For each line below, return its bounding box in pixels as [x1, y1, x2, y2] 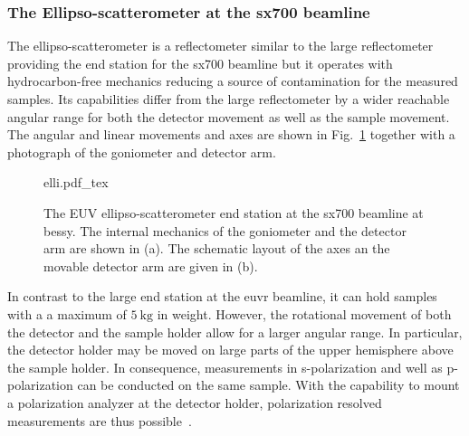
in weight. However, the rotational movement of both [157, 304, 452, 323]
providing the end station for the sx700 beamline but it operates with [7, 53, 393, 72]
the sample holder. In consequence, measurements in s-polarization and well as [7, 357, 443, 376]
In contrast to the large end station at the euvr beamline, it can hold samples [7, 287, 437, 306]
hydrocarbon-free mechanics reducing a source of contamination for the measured [7, 71, 458, 90]
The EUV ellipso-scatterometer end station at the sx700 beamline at [43, 203, 424, 222]
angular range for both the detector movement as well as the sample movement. [7, 107, 450, 126]
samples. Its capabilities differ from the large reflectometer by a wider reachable [7, 90, 450, 108]
